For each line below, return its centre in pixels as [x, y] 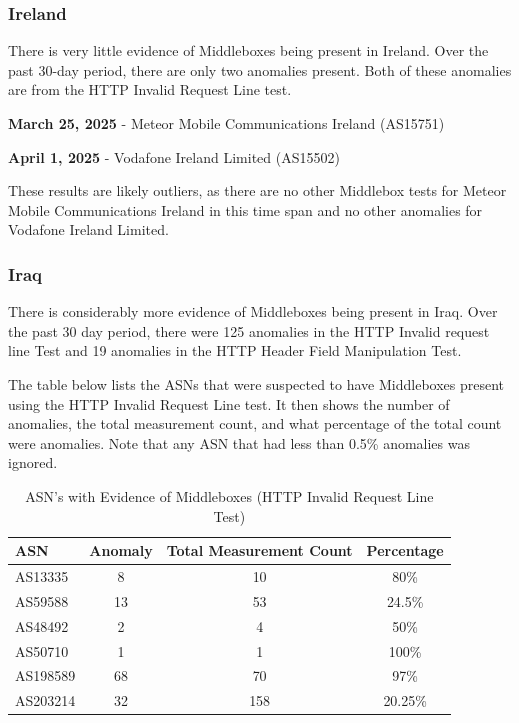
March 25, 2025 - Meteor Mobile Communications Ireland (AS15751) [226, 123]
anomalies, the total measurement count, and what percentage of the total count [255, 423]
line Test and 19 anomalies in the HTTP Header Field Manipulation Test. [235, 350]
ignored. [33, 462]
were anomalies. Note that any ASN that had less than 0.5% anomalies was [239, 442]
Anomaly [121, 550]
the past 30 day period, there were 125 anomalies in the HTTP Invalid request [249, 330]
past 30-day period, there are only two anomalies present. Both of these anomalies [260, 69]
